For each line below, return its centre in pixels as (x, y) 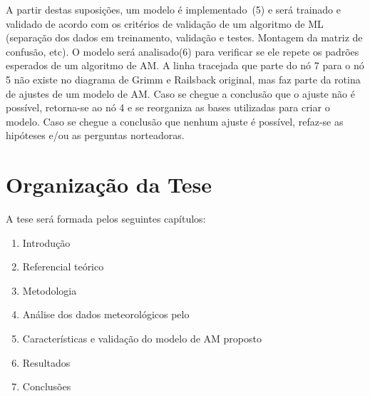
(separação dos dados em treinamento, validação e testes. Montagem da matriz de (184, 37)
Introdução (46, 242)
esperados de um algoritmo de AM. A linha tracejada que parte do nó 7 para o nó (185, 65)
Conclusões (47, 386)
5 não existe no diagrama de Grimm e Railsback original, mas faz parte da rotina (183, 79)
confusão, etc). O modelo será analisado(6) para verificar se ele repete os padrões (183, 51)
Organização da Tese (109, 184)
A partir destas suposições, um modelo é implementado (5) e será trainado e (173, 9)
